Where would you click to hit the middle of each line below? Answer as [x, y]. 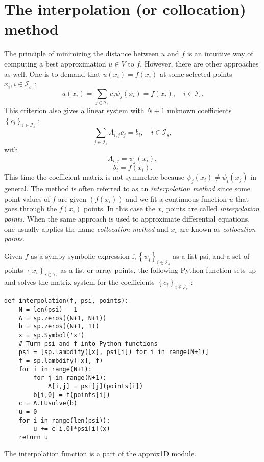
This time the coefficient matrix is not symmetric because [94, 177]
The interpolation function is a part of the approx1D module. [100, 454]
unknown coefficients [199, 110]
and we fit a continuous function [176, 198]
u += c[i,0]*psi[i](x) [72, 429]
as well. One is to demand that [52, 73]
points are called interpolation [213, 208]
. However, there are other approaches [199, 63]
